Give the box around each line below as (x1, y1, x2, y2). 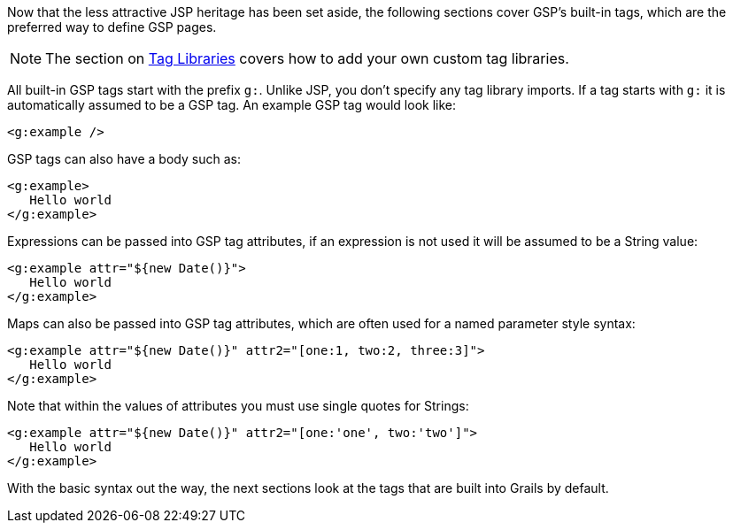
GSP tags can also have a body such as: (7, 151, 241, 166)
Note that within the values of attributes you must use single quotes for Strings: (7, 398, 469, 413)
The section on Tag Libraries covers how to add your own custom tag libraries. (45, 50, 569, 67)
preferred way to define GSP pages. (7, 19, 217, 35)
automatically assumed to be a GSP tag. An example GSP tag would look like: (7, 97, 457, 112)
